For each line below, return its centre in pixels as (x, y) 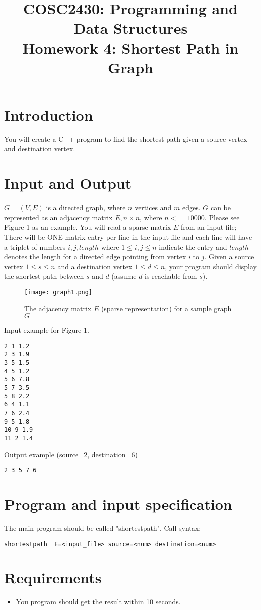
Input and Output (68, 183)
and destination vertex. (40, 149)
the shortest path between (44, 276)
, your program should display (211, 266)
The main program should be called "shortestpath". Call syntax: (103, 528)
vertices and (153, 207)
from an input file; (209, 227)
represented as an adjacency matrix (58, 217)
